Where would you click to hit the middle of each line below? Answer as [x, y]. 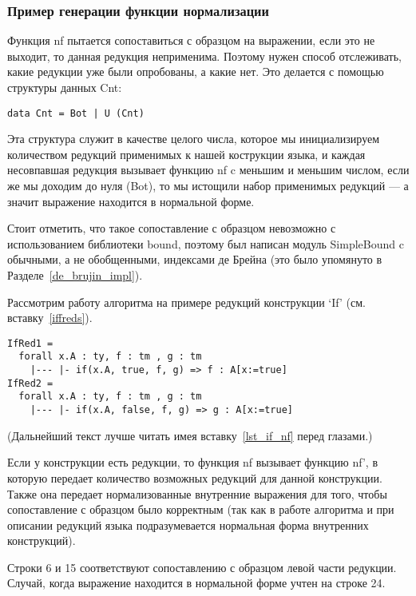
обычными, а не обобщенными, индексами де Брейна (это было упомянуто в [195, 259]
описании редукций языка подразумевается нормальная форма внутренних [188, 524]
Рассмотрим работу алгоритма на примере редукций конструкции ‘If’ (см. [186, 302]
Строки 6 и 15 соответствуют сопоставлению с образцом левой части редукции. [202, 567]
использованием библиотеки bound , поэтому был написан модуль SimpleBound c [206, 243]
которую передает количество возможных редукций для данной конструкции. [195, 477]
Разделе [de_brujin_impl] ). [75, 275]
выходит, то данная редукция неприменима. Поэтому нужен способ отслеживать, [204, 56]
